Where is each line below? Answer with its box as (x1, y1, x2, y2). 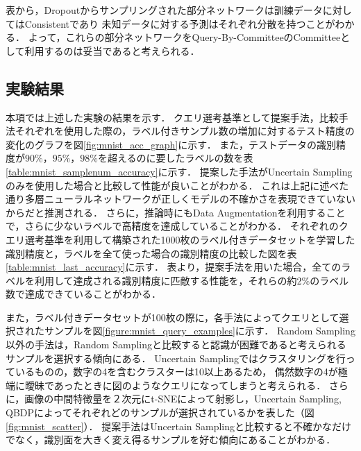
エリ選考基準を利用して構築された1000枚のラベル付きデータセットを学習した (6, 232, 355, 246)
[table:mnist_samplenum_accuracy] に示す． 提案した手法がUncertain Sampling (6, 164, 353, 178)
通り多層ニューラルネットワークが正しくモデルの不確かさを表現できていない (6, 192, 355, 206)
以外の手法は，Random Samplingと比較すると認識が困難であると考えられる (6, 337, 346, 352)
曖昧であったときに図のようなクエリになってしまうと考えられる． (24, 377, 326, 392)
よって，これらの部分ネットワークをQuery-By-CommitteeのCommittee (28, 30, 341, 44)
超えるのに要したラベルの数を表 (108, 151, 253, 165)
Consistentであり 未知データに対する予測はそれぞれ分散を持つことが (24, 16, 335, 31)
